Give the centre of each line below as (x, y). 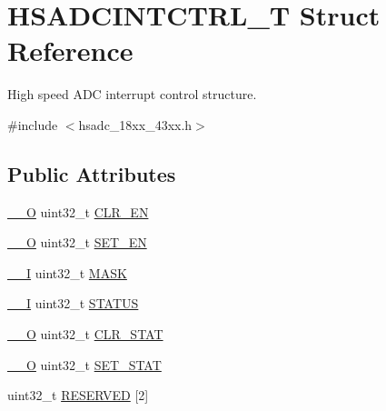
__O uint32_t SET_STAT (84, 364)
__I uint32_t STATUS (73, 303)
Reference (70, 50)
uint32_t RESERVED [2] (78, 395)
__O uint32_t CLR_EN (78, 211)
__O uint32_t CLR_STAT (85, 334)
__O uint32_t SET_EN (77, 242)
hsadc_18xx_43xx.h (135, 124)
